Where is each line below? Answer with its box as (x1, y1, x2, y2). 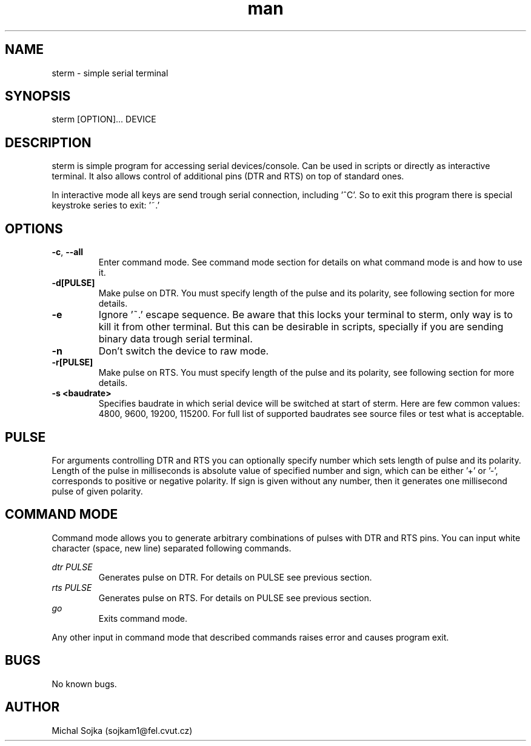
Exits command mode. (98, 613, 188, 624)
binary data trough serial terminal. (98, 333, 253, 345)
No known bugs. (52, 678, 117, 689)
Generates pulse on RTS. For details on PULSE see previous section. (98, 592, 372, 603)
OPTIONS (5, 221, 63, 236)
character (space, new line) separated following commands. (52, 542, 292, 553)
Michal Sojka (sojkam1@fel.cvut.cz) (52, 725, 193, 736)
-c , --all (52, 247, 83, 258)
